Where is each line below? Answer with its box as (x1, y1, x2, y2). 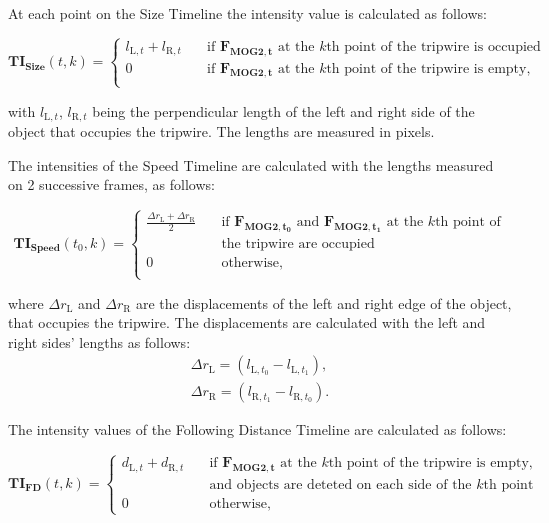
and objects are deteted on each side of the (209, 478, 472, 493)
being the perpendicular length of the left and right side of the (92, 100, 475, 121)
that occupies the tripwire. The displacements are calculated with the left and (8, 312, 486, 333)
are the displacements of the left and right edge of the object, (135, 292, 512, 313)
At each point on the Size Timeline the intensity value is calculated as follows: (8, 3, 487, 23)
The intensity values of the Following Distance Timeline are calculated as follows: (8, 419, 507, 440)
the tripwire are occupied (221, 237, 375, 252)
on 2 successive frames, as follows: (8, 174, 215, 195)
